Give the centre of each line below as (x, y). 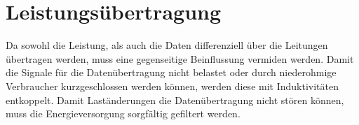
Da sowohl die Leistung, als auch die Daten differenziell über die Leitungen (167, 45)
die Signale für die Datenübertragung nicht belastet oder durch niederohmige (171, 72)
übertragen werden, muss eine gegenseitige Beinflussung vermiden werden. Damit (180, 58)
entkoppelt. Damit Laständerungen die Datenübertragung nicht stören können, (175, 100)
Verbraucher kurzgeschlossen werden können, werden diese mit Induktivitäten (172, 86)
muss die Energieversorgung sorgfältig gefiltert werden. (123, 113)
